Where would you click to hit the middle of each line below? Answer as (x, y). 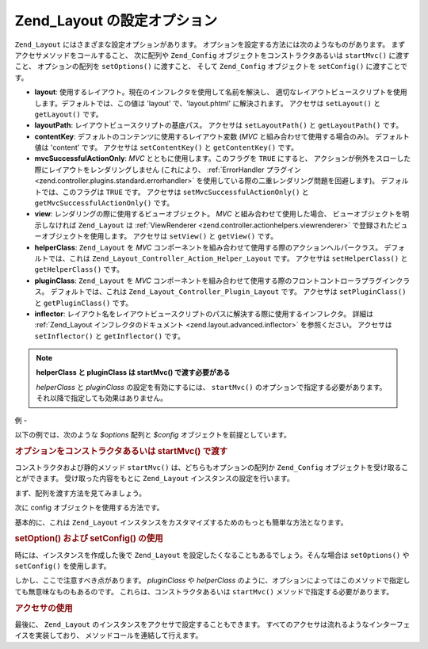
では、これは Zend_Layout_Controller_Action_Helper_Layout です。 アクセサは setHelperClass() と (228, 258)
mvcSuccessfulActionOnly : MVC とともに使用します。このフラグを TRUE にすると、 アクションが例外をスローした (223, 158)
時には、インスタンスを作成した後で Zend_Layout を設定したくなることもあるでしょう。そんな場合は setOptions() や (212, 555)
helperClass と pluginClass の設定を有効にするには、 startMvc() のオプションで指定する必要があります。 (211, 387)
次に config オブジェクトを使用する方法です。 (89, 508)
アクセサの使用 (44, 608)
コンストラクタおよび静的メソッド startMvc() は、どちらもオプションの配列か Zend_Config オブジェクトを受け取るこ (211, 468)
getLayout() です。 (69, 114)
